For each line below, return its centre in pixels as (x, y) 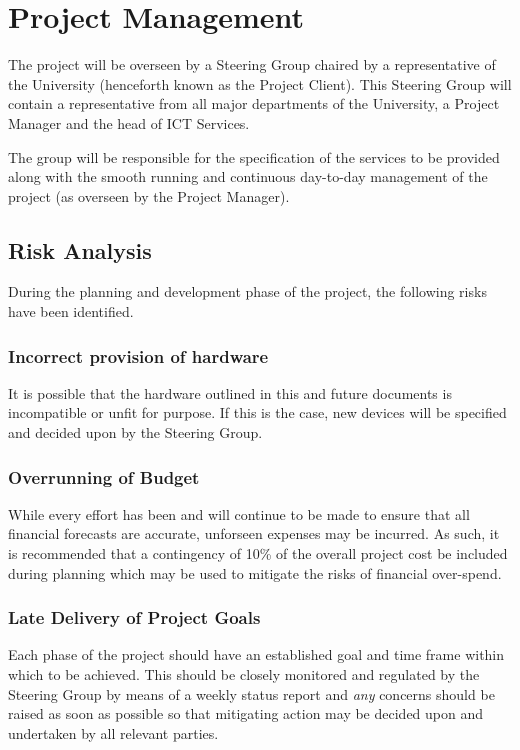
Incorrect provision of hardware (138, 355)
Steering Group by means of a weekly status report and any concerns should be (251, 693)
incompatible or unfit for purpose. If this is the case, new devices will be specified (257, 412)
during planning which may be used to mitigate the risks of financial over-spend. (255, 572)
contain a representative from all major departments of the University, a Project (254, 103)
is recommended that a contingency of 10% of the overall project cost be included (258, 553)
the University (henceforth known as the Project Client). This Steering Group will (260, 83)
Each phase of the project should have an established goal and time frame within (256, 654)
